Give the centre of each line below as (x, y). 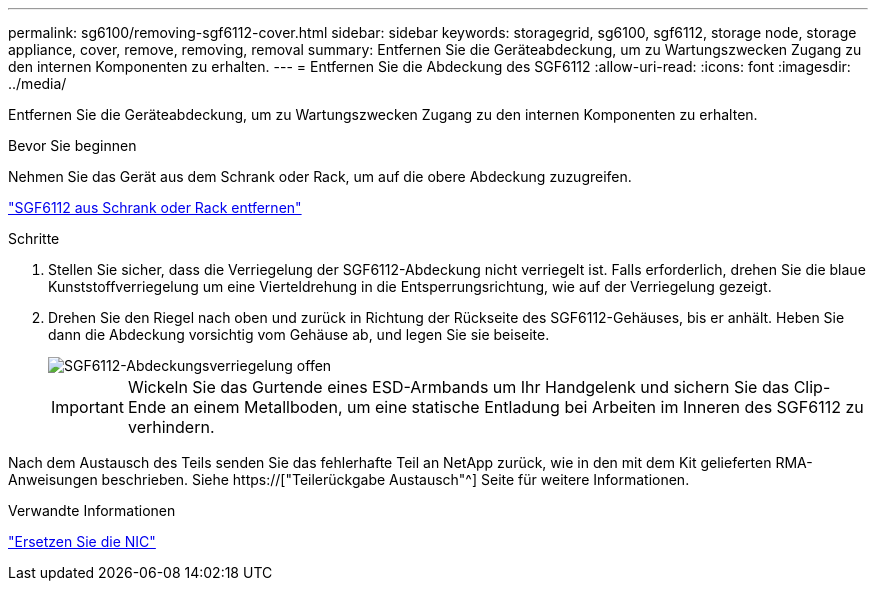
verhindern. (171, 427)
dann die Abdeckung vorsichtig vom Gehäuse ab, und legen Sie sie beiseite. (299, 334)
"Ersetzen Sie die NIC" (82, 541)
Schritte (34, 238)
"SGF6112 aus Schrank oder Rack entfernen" (155, 207)
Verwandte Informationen (92, 510)
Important (87, 407)
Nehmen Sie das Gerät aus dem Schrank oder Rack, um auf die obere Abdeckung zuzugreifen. (320, 176)
